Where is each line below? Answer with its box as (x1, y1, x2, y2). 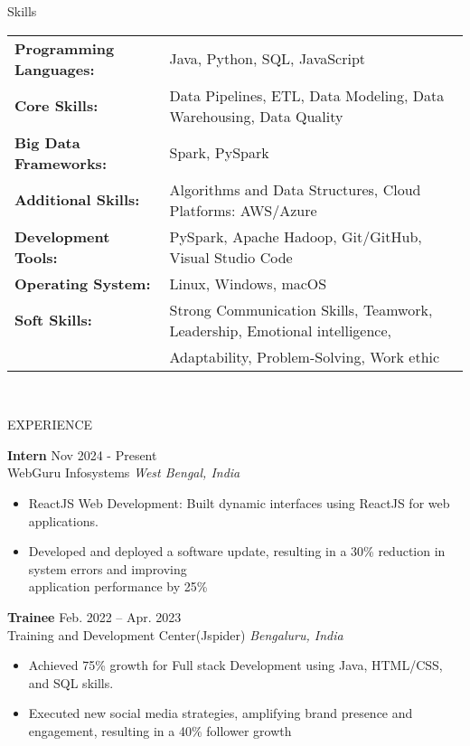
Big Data (14, 131, 80, 153)
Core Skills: (14, 95, 99, 117)
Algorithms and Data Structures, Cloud (169, 178, 421, 200)
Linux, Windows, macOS (169, 272, 327, 294)
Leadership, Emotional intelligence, (169, 319, 392, 341)
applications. (28, 511, 99, 530)
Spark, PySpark (169, 142, 269, 164)
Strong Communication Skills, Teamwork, (169, 298, 433, 320)
